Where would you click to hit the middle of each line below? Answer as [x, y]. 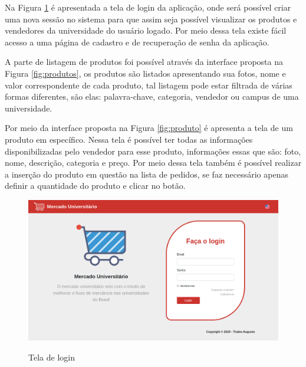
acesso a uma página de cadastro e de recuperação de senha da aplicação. [137, 42]
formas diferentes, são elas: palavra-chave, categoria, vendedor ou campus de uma [152, 96]
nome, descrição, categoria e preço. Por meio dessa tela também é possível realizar [153, 163]
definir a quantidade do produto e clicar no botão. [95, 186]
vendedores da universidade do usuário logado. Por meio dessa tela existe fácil [146, 30]
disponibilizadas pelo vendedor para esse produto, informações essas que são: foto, [153, 151]
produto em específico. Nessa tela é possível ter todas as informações [129, 139]
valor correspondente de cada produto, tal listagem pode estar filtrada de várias [149, 85]
